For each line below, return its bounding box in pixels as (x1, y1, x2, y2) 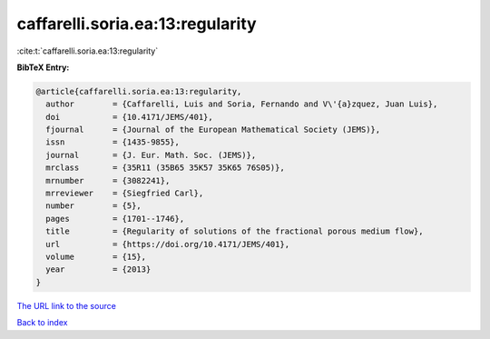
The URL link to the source (16, 300, 117, 311)
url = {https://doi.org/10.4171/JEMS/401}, (45, 239, 290, 249)
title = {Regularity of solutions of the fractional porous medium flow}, (45, 226, 424, 236)
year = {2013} (45, 264, 152, 274)
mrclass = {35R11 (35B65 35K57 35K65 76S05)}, (45, 163, 285, 173)
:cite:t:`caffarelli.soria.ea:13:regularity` (16, 45, 159, 56)
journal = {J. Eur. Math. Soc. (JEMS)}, (45, 150, 257, 160)
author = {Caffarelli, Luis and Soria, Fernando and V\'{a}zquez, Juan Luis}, (45, 99, 438, 109)
